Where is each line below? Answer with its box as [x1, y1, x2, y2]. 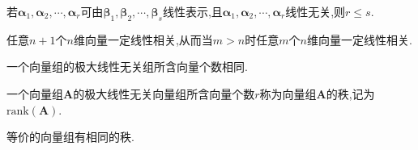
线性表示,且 [162, 3, 223, 19]
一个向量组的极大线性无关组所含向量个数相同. [6, 58, 248, 75]
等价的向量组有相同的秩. [6, 128, 134, 145]
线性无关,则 [285, 3, 346, 19]
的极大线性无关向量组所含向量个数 [73, 85, 255, 102]
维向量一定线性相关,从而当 [73, 31, 213, 48]
